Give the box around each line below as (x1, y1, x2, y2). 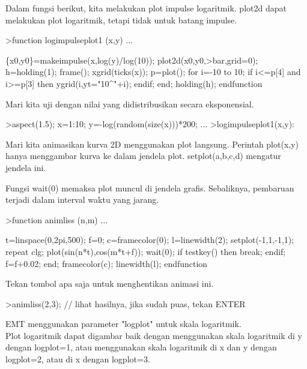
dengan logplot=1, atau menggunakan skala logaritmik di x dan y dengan (5, 341, 277, 353)
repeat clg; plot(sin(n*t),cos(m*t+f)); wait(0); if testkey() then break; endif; (5, 245, 286, 257)
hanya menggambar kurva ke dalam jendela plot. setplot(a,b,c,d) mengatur (5, 149, 281, 162)
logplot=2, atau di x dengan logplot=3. (5, 353, 150, 365)
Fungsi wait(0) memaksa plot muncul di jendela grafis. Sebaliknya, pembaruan (5, 181, 294, 194)
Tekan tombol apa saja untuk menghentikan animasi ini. (5, 277, 214, 290)
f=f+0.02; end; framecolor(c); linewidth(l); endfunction (5, 257, 208, 269)
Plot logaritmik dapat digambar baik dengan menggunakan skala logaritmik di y (5, 329, 302, 341)
